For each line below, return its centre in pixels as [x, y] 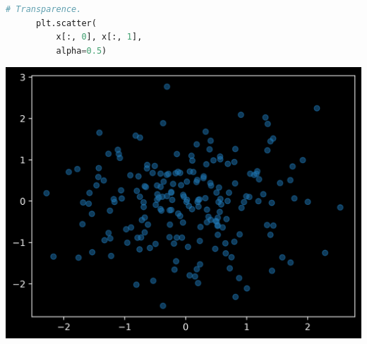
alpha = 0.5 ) [82, 51]
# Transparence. [44, 9]
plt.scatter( [66, 23]
